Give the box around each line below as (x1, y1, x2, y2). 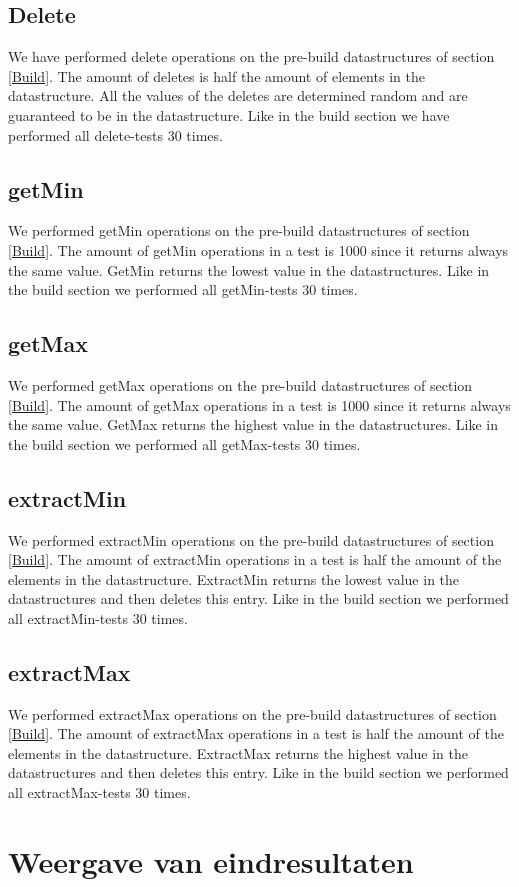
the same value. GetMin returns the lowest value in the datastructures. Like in (8, 259, 490, 280)
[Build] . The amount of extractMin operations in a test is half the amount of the (8, 549, 502, 570)
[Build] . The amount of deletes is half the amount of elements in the (8, 65, 425, 86)
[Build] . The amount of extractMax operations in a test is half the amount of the (8, 723, 504, 744)
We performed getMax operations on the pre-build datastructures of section (8, 374, 473, 395)
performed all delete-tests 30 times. (8, 124, 223, 145)
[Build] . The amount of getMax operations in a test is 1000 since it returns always (8, 394, 511, 415)
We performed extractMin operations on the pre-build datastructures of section (8, 529, 494, 550)
